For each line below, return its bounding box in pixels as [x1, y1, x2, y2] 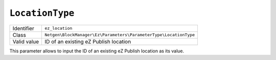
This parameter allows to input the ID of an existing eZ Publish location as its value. [9, 48, 185, 54]
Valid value [12, 38, 39, 45]
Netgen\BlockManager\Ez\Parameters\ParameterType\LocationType [44, 32, 195, 38]
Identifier [12, 25, 34, 32]
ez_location [44, 26, 73, 31]
